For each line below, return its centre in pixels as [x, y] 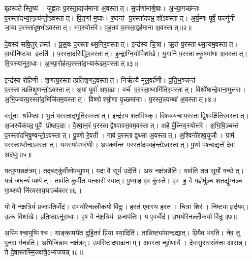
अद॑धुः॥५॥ [18, 154]
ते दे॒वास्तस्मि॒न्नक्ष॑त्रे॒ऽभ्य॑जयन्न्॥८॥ [44, 252]
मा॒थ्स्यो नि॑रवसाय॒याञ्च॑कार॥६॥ [43, 190]
